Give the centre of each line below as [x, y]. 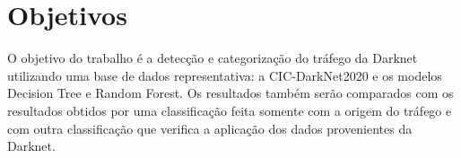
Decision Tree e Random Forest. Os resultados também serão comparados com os [230, 93]
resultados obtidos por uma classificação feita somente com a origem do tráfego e [230, 110]
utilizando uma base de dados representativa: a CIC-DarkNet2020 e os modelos [225, 75]
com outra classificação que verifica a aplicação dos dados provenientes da [210, 128]
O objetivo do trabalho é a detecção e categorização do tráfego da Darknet [213, 58]
